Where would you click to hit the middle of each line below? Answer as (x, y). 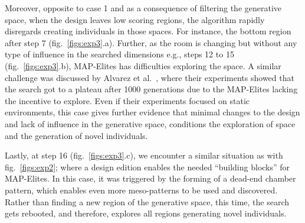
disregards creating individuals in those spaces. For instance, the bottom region (148, 31)
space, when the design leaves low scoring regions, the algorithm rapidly (135, 19)
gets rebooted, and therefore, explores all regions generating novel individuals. (146, 213)
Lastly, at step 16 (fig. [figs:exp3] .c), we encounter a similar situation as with (144, 155)
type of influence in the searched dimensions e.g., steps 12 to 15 (119, 54)
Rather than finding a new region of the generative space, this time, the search (147, 201)
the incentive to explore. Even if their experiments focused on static (127, 100)
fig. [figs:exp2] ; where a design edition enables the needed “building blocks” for (147, 167)
